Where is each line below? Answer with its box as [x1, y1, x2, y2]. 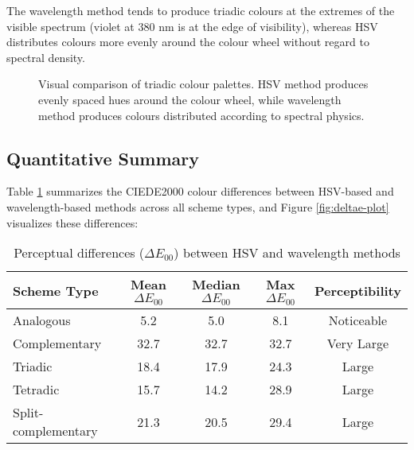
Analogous [13, 311, 71, 330]
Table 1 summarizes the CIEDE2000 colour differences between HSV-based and [6, 183, 394, 200]
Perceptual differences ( [14, 243, 145, 262]
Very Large [326, 334, 389, 353]
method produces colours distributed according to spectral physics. [38, 107, 365, 123]
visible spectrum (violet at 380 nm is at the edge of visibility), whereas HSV [6, 17, 378, 34]
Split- [13, 403, 44, 422]
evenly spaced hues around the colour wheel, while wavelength [38, 91, 342, 107]
